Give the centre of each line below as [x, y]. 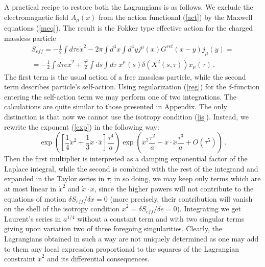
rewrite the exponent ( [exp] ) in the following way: [82, 126]
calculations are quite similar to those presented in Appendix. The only [116, 106]
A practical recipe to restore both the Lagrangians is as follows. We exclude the [129, 7]
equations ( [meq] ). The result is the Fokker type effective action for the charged [129, 28]
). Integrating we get [209, 209]
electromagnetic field [37, 17]
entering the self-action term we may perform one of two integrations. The [120, 96]
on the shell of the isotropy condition [62, 209]
